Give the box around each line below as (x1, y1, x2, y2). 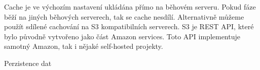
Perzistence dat (4, 57, 52, 68)
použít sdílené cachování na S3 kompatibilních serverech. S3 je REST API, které (4, 21, 254, 32)
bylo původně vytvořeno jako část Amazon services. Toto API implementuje (4, 31, 240, 41)
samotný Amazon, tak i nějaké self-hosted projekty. (4, 41, 163, 51)
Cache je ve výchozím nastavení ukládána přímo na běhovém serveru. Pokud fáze (4, 2, 256, 12)
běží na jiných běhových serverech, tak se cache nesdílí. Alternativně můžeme (4, 11, 244, 22)
